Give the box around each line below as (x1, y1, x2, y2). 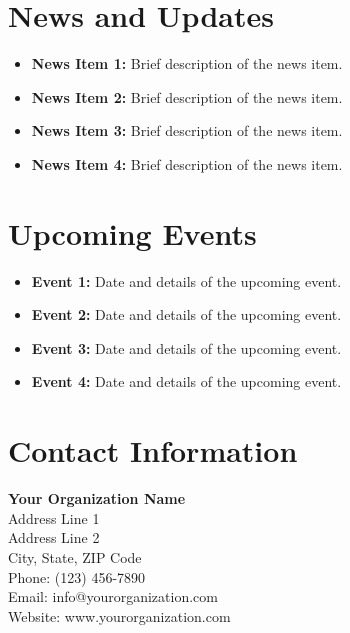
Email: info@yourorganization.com (8, 586, 218, 607)
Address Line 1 (8, 507, 100, 528)
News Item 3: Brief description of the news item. (31, 120, 343, 141)
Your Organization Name (8, 488, 186, 509)
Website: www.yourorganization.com (8, 605, 231, 626)
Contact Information (8, 430, 298, 471)
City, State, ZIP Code (8, 546, 142, 567)
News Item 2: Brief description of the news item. (31, 86, 343, 107)
